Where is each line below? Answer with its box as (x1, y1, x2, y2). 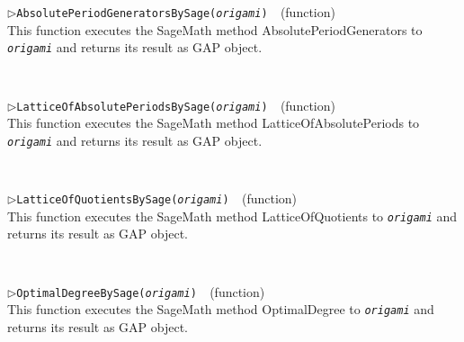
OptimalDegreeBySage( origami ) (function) (16, 282, 265, 301)
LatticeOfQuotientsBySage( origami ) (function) (16, 189, 298, 208)
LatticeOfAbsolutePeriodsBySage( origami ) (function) (16, 95, 335, 114)
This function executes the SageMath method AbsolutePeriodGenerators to (7, 20, 423, 39)
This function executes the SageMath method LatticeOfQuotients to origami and (7, 206, 458, 225)
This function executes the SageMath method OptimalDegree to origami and (7, 300, 434, 319)
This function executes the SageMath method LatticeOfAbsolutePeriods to (7, 113, 420, 132)
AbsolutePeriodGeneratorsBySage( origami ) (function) (16, 3, 335, 21)
